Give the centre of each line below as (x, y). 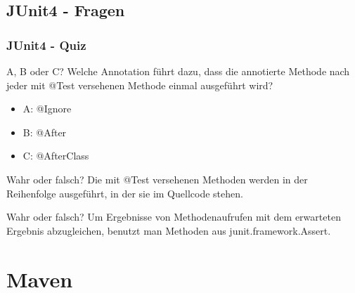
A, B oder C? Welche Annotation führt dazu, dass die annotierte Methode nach (178, 71)
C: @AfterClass (56, 156)
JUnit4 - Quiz (46, 45)
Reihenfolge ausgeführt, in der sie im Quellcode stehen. (125, 193)
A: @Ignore (47, 109)
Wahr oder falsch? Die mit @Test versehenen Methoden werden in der (157, 179)
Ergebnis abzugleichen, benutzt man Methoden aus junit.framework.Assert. (169, 230)
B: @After (45, 132)
